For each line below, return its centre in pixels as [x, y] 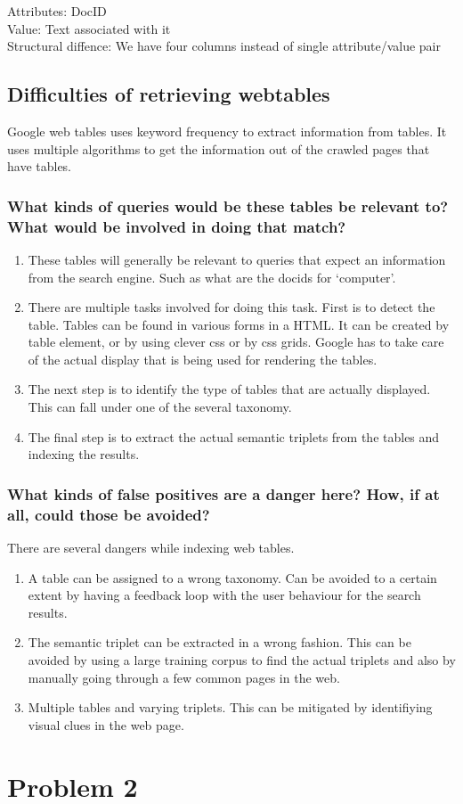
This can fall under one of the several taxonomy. [160, 407]
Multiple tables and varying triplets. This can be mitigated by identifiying [230, 707]
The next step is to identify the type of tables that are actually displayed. [229, 389]
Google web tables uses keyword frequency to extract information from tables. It [227, 131]
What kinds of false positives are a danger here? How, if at [223, 493]
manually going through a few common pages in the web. [184, 677]
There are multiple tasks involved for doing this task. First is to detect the [231, 307]
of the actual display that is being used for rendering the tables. [203, 359]
